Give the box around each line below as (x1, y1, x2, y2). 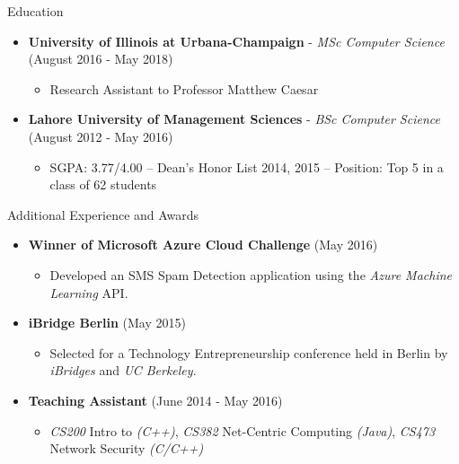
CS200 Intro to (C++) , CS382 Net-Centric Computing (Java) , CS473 (49, 421, 436, 440)
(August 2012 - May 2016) (28, 127, 173, 145)
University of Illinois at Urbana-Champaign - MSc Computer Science (28, 31, 445, 50)
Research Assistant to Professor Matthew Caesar (49, 79, 319, 98)
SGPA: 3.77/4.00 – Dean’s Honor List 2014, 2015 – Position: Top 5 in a (49, 157, 444, 176)
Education (7, 2, 64, 20)
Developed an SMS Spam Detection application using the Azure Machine (49, 265, 453, 284)
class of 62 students (49, 175, 157, 194)
